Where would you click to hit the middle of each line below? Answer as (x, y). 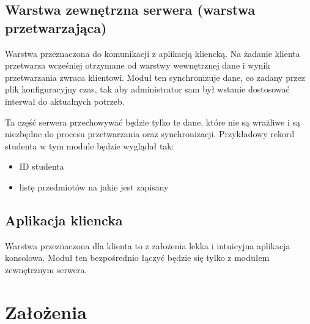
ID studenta (42, 166)
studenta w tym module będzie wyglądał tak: (90, 145)
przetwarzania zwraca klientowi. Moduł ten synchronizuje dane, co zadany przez (155, 77)
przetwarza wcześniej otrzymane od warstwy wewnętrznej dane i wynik (138, 65)
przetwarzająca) (56, 27)
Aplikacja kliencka (64, 220)
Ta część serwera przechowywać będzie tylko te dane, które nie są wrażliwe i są (153, 122)
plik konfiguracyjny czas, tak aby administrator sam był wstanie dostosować (147, 89)
